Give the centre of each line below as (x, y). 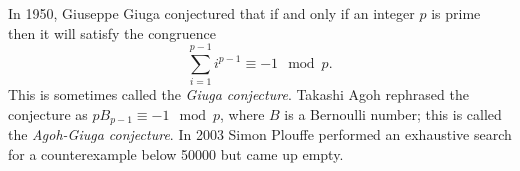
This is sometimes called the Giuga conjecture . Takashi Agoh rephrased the (238, 94)
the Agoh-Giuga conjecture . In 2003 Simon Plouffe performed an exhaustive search (260, 134)
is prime (456, 13)
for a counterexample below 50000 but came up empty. (176, 153)
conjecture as (48, 113)
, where (242, 113)
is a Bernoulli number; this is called (393, 113)
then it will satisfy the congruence (112, 32)
